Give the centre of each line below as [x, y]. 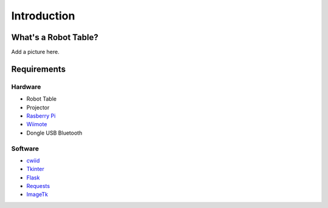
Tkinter [36, 169]
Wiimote [37, 124]
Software [25, 149]
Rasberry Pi [41, 116]
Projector [38, 107]
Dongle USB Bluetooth [54, 133]
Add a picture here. [36, 52]
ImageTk [37, 195]
